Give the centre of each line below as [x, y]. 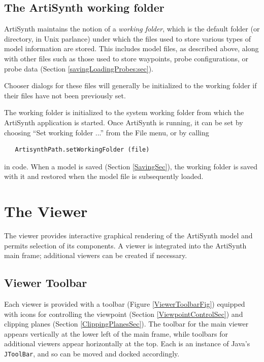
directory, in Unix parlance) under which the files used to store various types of [127, 38]
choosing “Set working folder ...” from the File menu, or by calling [107, 132]
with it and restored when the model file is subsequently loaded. [104, 176]
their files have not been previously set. [65, 95]
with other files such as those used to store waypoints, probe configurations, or [126, 58]
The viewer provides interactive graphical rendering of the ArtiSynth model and [128, 236]
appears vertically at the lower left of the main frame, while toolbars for [116, 333]
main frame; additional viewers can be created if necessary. [96, 255]
